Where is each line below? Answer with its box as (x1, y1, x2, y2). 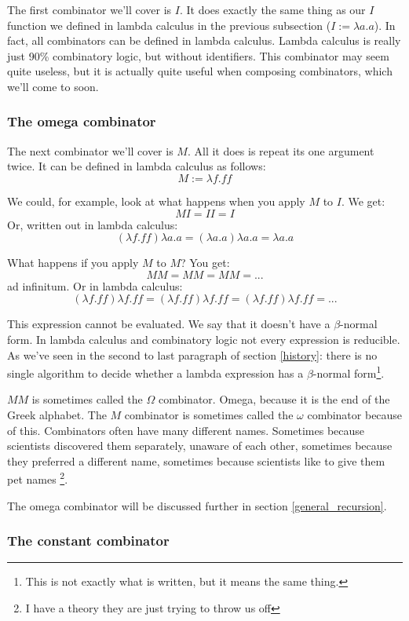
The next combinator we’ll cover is (7, 142, 173, 159)
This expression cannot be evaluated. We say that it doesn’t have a (7, 316, 330, 332)
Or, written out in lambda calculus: (7, 216, 178, 232)
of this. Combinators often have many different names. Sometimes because (7, 422, 365, 438)
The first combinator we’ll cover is (7, 2, 172, 17)
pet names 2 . (7, 469, 68, 487)
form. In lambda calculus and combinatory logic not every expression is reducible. (7, 331, 400, 347)
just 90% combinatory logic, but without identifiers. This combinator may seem (7, 47, 389, 64)
